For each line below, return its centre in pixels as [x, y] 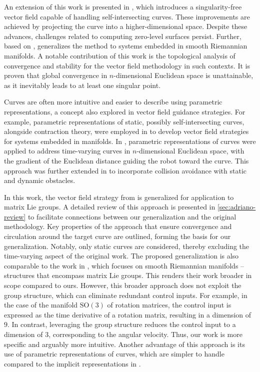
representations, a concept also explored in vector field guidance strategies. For [125, 111]
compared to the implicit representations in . [72, 363]
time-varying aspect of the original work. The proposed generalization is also [121, 256]
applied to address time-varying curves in [67, 151]
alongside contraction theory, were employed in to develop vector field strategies [126, 131]
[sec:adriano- [236, 207]
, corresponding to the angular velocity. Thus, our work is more [145, 334]
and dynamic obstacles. [40, 180]
